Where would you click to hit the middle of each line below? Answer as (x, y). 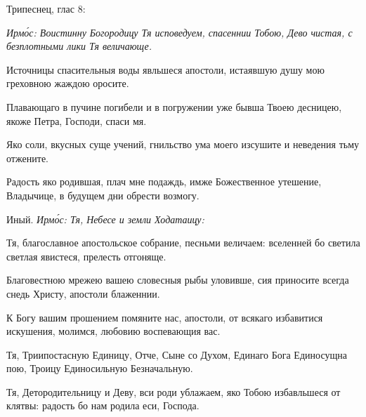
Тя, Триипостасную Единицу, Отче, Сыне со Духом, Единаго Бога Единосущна (177, 354)
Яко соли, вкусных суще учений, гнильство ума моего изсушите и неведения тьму (183, 144)
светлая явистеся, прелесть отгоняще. (86, 256)
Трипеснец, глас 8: (46, 8)
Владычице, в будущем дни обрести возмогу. (103, 195)
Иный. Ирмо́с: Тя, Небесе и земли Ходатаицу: (105, 219)
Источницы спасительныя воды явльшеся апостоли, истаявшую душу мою (165, 69)
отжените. (28, 158)
